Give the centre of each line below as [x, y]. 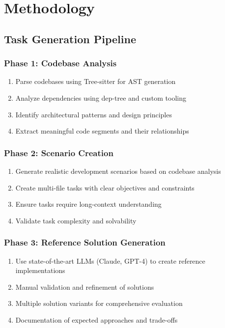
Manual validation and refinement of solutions [85, 287]
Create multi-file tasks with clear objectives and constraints [105, 187]
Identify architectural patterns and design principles [94, 114]
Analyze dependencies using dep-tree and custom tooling [101, 97]
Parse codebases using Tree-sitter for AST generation [96, 81]
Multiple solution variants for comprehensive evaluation [99, 303]
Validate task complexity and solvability [76, 220]
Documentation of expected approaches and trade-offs [97, 319]
